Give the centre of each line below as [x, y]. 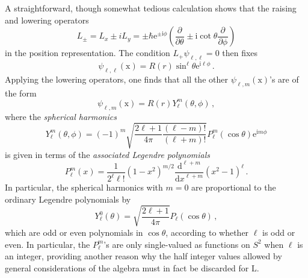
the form [21, 93]
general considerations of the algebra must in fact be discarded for [127, 267]
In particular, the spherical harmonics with [84, 187]
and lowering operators [47, 20]
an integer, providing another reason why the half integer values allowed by [143, 256]
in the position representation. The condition [88, 53]
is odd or [279, 232]
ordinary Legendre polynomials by [68, 199]
